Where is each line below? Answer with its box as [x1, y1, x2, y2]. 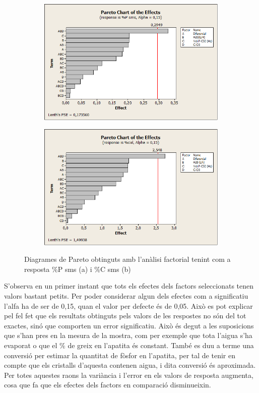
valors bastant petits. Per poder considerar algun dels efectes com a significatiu [4, 291, 248, 301]
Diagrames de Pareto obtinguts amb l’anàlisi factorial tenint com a [24, 254, 231, 264]
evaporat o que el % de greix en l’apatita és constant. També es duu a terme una [4, 340, 254, 350]
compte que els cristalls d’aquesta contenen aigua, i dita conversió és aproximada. [4, 360, 256, 370]
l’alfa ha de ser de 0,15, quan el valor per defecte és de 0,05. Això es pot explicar [4, 300, 253, 311]
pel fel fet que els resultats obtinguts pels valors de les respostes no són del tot [4, 310, 246, 321]
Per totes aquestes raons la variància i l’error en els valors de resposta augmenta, [4, 369, 253, 380]
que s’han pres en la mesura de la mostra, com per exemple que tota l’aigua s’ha [4, 330, 252, 341]
